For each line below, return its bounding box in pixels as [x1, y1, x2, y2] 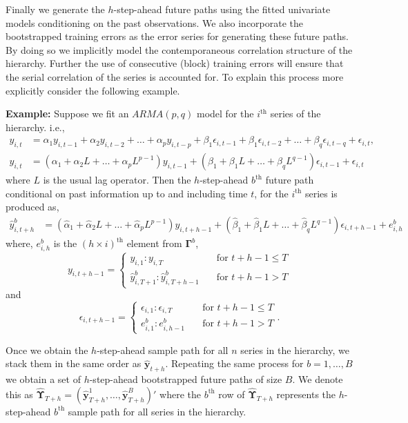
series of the [270, 106, 321, 121]
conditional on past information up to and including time [6, 186, 248, 200]
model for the [196, 106, 254, 121]
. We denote [292, 372, 343, 386]
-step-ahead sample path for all [97, 342, 229, 357]
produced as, [6, 199, 59, 214]
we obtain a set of [6, 372, 81, 386]
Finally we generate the [6, 2, 105, 16]
